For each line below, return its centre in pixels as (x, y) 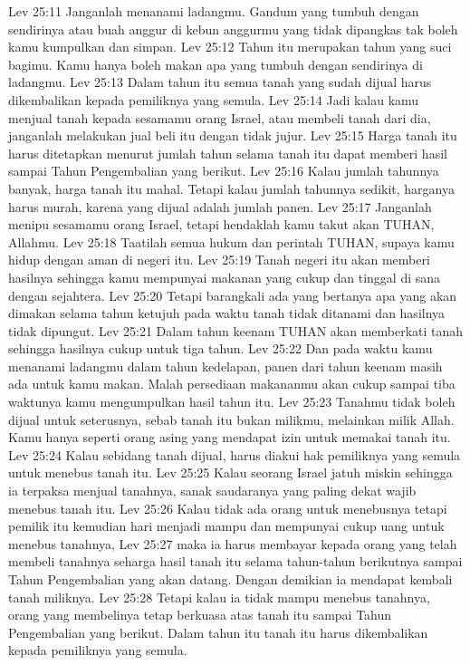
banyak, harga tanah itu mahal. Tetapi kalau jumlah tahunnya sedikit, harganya (231, 188)
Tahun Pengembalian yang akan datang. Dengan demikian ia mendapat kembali (230, 579)
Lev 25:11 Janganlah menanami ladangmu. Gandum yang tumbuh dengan (214, 11)
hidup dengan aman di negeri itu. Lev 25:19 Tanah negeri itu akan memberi (219, 260)
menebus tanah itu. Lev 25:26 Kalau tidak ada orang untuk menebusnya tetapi (228, 508)
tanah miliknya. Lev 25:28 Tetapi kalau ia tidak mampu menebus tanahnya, (219, 597)
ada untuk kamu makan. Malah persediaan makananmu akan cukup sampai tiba (232, 384)
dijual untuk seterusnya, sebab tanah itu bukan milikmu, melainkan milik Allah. (231, 419)
